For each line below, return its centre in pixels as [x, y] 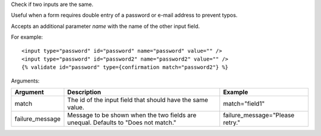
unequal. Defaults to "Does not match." [122, 123]
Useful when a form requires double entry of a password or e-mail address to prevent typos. [124, 15]
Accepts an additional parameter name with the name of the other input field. [106, 26]
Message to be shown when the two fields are [132, 115]
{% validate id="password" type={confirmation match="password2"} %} [125, 67]
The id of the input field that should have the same [138, 100]
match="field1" [244, 104]
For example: [27, 37]
